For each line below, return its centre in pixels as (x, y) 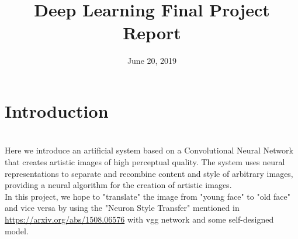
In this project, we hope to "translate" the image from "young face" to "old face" (148, 196)
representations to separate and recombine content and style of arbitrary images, (149, 173)
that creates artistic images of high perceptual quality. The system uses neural (145, 162)
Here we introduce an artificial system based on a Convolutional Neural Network (149, 150)
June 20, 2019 (152, 61)
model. (17, 231)
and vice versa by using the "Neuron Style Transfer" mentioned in (122, 208)
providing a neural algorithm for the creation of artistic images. (118, 185)
